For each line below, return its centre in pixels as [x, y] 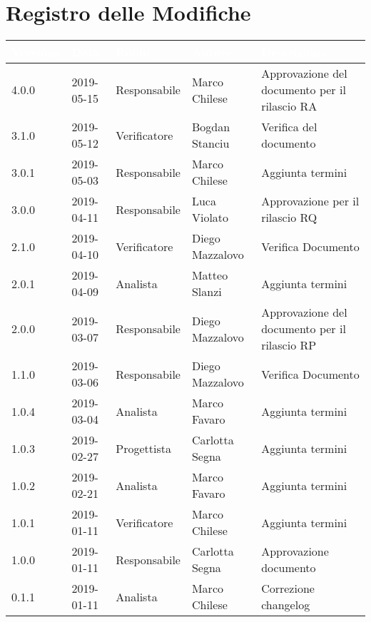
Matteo [210, 275]
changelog [286, 605]
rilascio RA [289, 106]
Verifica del [289, 127]
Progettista [144, 448]
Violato [210, 218]
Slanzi [207, 292]
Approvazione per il [310, 201]
